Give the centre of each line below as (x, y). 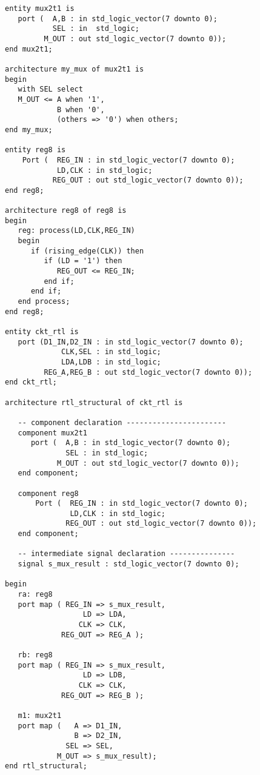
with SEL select (50, 89)
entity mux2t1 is (40, 8)
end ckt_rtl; (31, 382)
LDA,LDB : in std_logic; (111, 362)
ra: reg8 (35, 595)
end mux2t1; (29, 49)
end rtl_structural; (46, 766)
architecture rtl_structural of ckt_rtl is (94, 402)
